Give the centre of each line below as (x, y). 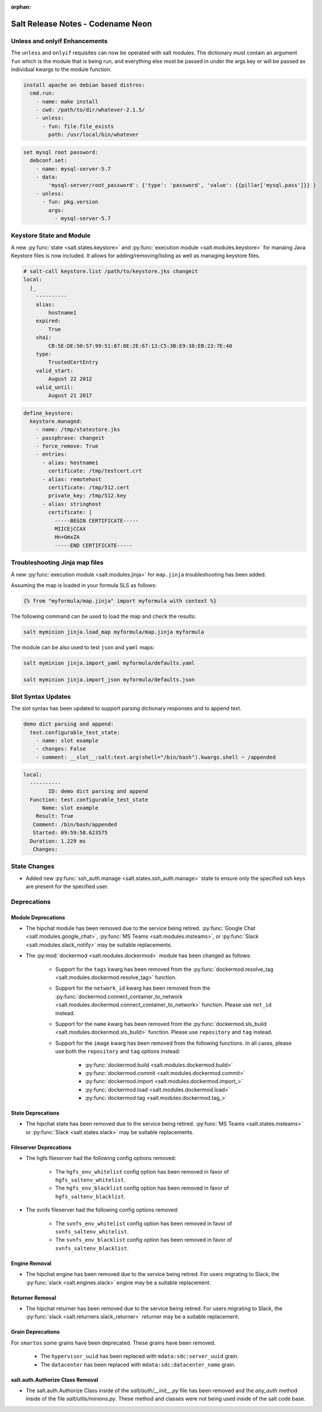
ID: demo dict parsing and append (98, 791)
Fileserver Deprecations (41, 1147)
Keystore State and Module (51, 235)
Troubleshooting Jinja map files (57, 563)
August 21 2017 (70, 395)
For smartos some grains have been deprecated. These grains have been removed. (113, 1343)
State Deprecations (35, 1113)
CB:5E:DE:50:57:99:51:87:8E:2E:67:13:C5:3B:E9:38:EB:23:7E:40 (140, 346)
